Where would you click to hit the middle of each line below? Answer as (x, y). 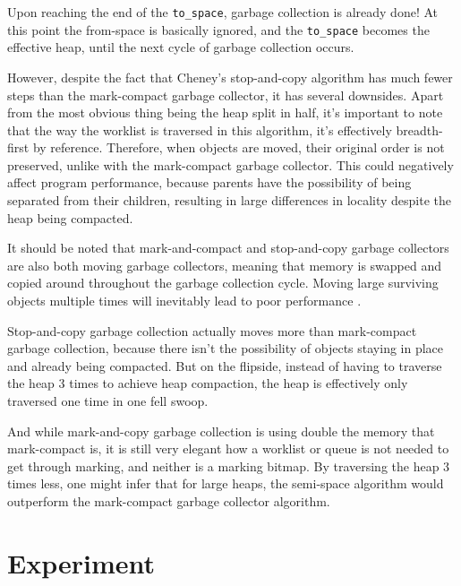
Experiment (81, 562)
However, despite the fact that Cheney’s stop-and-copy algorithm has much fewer (230, 77)
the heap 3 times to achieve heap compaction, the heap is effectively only (208, 383)
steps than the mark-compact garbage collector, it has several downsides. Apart (226, 95)
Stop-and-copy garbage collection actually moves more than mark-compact (212, 330)
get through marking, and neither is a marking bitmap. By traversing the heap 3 (229, 465)
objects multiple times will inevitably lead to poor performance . (184, 301)
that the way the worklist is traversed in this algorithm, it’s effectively (200, 129)
